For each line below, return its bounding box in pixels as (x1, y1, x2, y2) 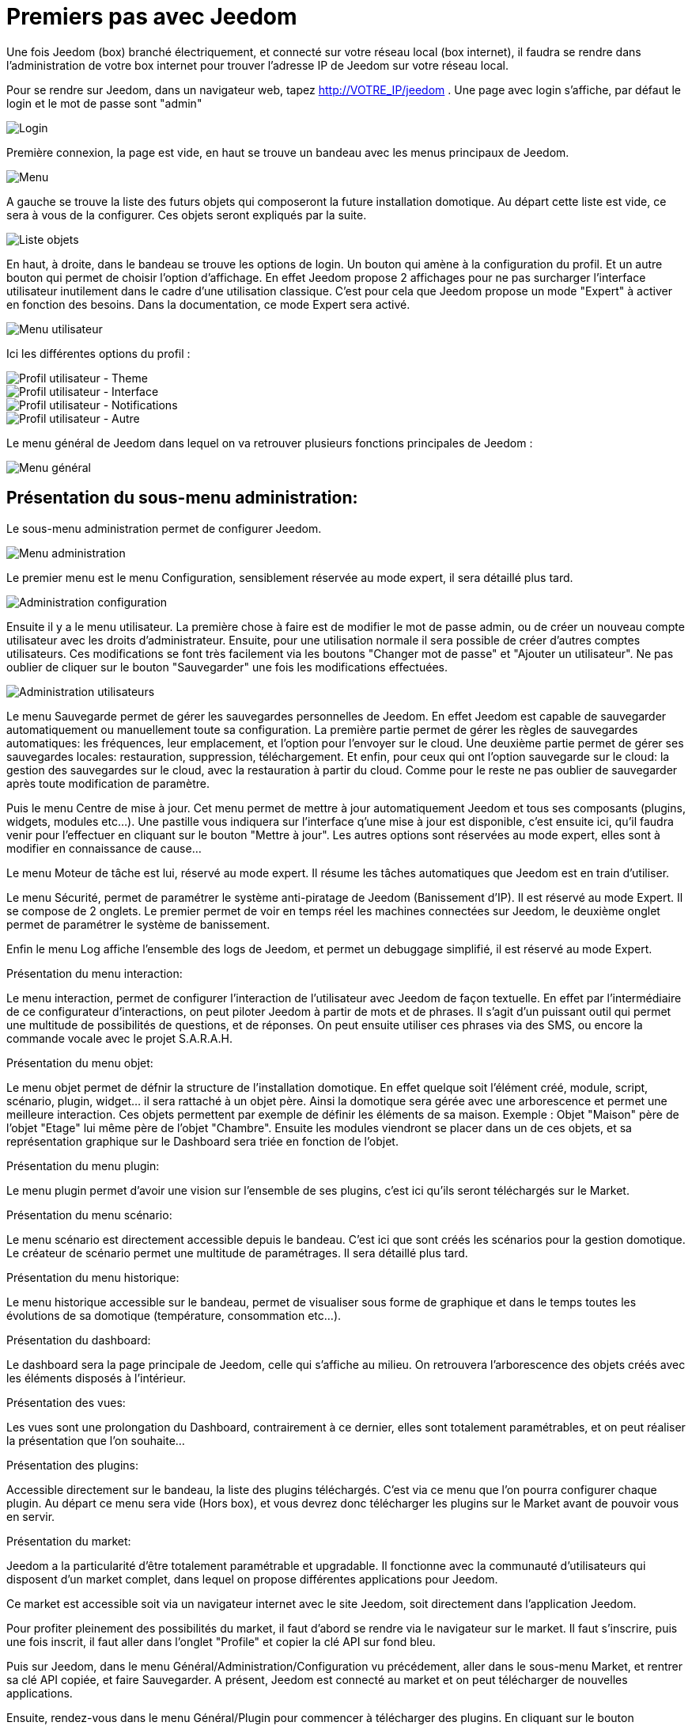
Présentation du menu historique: (6, 1270, 180, 1284)
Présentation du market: (6, 1534, 131, 1548)
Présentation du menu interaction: (6, 966, 183, 980)
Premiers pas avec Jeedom (6, 3, 297, 30)
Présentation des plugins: (6, 1458, 139, 1472)
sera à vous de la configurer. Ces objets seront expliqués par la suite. (6, 207, 367, 222)
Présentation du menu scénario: (6, 1207, 172, 1222)
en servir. (6, 1509, 55, 1523)
